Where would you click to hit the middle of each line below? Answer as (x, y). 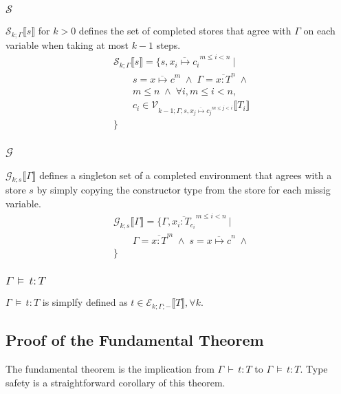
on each (319, 31)
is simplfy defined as (85, 302)
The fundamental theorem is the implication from (110, 368)
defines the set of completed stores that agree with (185, 31)
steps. (168, 44)
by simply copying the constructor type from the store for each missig (184, 190)
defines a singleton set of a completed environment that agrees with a (186, 175)
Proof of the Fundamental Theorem (135, 340)
